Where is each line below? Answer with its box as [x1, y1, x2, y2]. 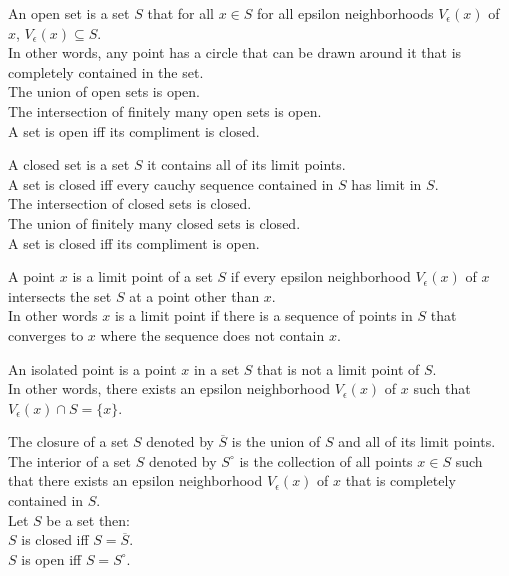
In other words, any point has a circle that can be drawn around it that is [8, 42, 462, 63]
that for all [147, 3, 215, 23]
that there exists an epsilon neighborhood [8, 470, 263, 491]
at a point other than [129, 285, 260, 306]
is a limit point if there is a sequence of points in [114, 305, 413, 326]
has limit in [351, 173, 422, 194]
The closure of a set [8, 431, 129, 452]
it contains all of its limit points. [147, 154, 346, 175]
